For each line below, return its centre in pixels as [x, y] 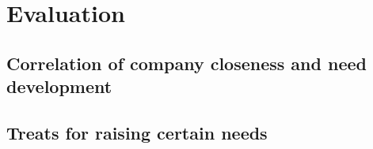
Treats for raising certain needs [137, 132]
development [59, 86]
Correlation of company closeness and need [186, 63]
